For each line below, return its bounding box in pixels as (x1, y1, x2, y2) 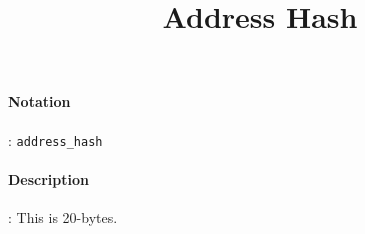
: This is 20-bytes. (8, 207, 118, 228)
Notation (8, 91, 71, 112)
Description (8, 168, 90, 189)
